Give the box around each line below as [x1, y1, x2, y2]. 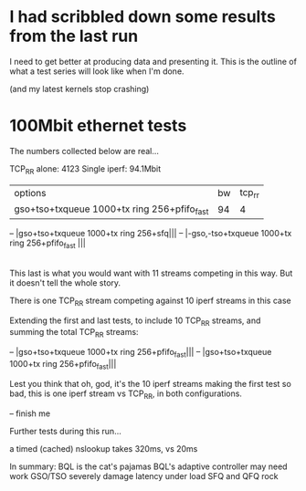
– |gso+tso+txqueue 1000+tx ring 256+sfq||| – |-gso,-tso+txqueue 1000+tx [9, 228, 292, 239]
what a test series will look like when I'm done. [9, 66, 185, 77]
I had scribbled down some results [9, 6, 276, 27]
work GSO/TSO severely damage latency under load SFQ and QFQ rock [9, 470, 279, 481]
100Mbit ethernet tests [9, 116, 187, 136]
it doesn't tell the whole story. [9, 277, 121, 288]
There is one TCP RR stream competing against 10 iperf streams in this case [9, 295, 291, 308]
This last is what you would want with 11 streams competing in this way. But [9, 267, 293, 278]
